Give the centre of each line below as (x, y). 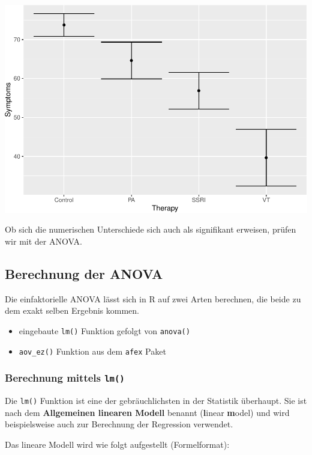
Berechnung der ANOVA (84, 273)
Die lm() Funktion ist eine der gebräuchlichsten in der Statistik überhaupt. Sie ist (156, 400)
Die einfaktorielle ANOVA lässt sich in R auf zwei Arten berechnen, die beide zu (153, 298)
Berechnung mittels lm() (65, 378)
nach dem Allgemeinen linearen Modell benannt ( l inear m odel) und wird (147, 412)
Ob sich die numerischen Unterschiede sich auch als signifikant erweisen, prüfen (151, 229)
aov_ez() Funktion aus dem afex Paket (92, 351)
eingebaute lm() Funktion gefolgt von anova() (104, 330)
